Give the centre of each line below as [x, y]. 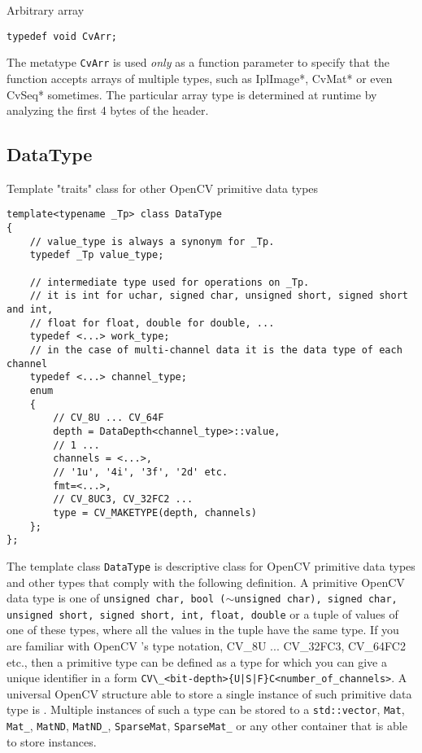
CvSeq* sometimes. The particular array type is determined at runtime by [192, 94]
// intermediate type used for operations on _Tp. [170, 282]
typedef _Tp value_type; [97, 255]
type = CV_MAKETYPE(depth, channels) [155, 512]
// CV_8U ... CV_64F [109, 418]
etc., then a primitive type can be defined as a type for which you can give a [197, 661]
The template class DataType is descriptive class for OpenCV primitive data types [211, 565]
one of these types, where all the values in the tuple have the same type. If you [203, 630]
